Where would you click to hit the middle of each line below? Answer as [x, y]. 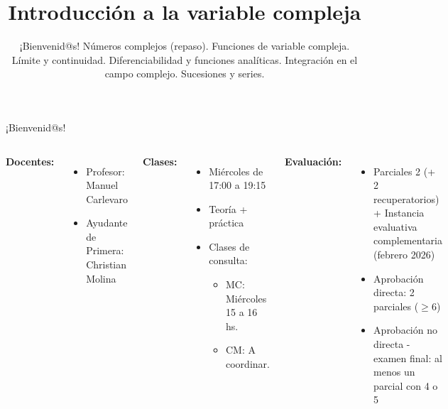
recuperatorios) [406, 198]
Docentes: [30, 161]
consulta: [228, 260]
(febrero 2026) [404, 255]
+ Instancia [399, 213]
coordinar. [248, 364]
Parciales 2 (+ [405, 171]
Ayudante [107, 223]
